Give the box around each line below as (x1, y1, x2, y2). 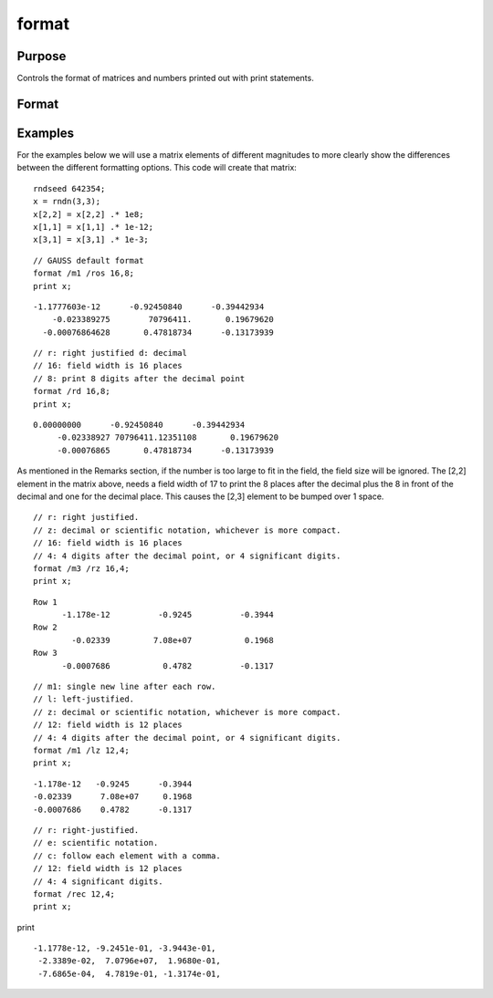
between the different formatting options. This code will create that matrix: (16, 162, 297, 173)
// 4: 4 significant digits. (33, 876, 163, 887)
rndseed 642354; (33, 183, 106, 193)
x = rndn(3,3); (33, 196, 101, 207)
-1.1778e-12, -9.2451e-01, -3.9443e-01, (33, 943, 216, 953)
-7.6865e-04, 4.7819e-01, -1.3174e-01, (37, 968, 221, 979)
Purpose (16, 48, 67, 64)
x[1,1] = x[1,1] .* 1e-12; (33, 222, 154, 232)
